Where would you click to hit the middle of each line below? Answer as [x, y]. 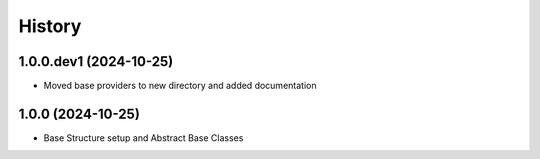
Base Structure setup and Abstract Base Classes [143, 137]
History [50, 26]
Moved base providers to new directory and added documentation [180, 86]
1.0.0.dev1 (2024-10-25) [96, 61]
